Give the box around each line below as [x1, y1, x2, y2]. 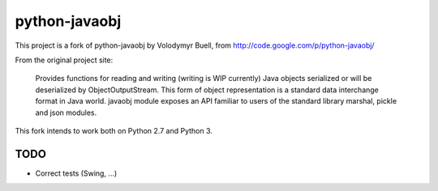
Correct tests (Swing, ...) [35, 168, 118, 178]
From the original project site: [15, 55, 114, 65]
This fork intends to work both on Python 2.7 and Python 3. [15, 125, 213, 135]
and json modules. [35, 108, 97, 117]
